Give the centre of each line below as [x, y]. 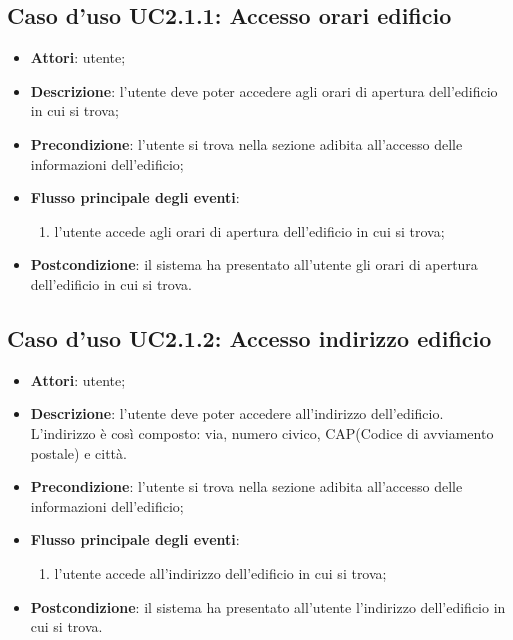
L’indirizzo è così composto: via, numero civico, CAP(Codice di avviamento [262, 432]
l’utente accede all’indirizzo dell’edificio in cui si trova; [220, 572]
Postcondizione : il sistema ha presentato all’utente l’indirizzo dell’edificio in [268, 606]
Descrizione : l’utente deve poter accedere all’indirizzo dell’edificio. [237, 413]
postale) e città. [78, 452]
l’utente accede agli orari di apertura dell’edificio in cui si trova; [249, 230]
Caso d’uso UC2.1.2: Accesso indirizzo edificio [249, 337]
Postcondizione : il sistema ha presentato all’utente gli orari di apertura [254, 264]
